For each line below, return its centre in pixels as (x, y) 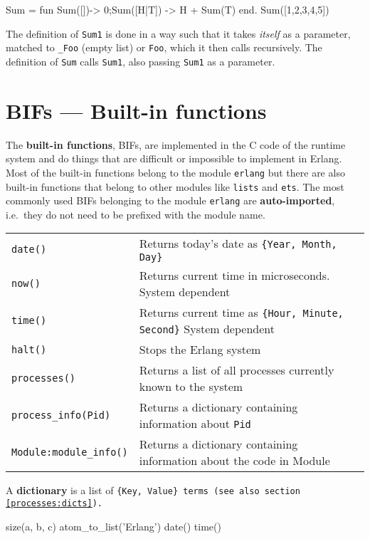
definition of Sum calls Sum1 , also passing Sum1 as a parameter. (141, 61)
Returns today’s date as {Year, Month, (238, 244)
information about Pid (195, 424)
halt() (29, 349)
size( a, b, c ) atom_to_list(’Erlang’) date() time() (113, 526)
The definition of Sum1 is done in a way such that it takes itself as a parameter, (178, 33)
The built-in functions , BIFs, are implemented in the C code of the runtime (176, 144)
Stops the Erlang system (200, 350)
